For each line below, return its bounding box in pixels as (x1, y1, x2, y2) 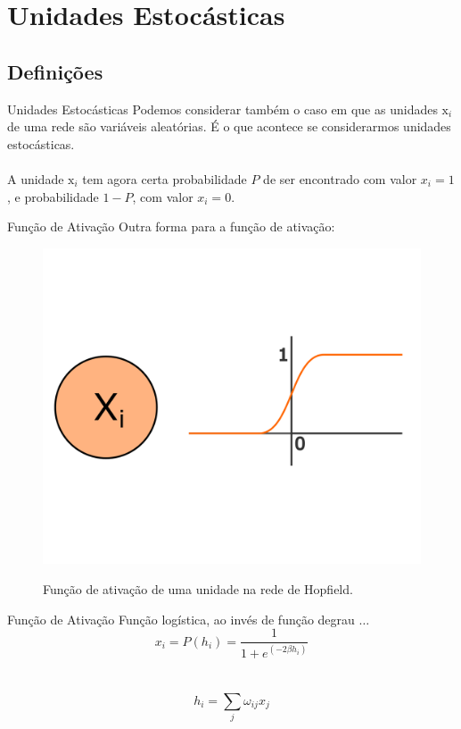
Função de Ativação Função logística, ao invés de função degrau (7, 609, 355, 628)
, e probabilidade (7, 187, 99, 205)
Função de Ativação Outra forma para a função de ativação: (7, 217, 335, 236)
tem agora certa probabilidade (82, 169, 247, 188)
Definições (7, 57, 103, 85)
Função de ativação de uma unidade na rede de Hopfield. (43, 579, 353, 598)
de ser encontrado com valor (263, 169, 417, 188)
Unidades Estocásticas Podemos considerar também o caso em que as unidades (7, 99, 438, 118)
